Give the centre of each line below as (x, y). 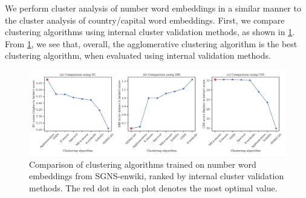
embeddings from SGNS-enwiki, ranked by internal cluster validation (157, 176)
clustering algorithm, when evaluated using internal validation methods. (138, 55)
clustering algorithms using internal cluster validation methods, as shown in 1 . (150, 32)
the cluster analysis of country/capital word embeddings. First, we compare (145, 20)
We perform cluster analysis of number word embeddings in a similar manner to (153, 8)
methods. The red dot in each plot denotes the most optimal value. (153, 187)
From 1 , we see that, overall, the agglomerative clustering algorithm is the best (151, 43)
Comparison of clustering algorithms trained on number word (143, 164)
